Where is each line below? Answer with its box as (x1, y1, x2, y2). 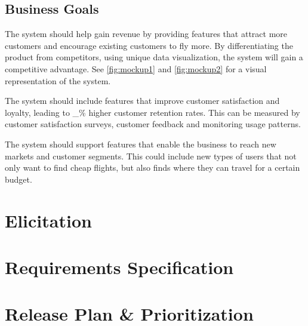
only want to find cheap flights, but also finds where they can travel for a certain (5, 161, 300, 174)
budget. (5, 173, 32, 185)
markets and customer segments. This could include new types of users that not (5, 149, 297, 162)
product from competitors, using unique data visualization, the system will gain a (5, 51, 303, 63)
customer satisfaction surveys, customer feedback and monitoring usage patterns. (5, 118, 301, 130)
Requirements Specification (5, 254, 234, 279)
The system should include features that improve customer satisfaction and (5, 94, 280, 107)
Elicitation (5, 208, 92, 232)
